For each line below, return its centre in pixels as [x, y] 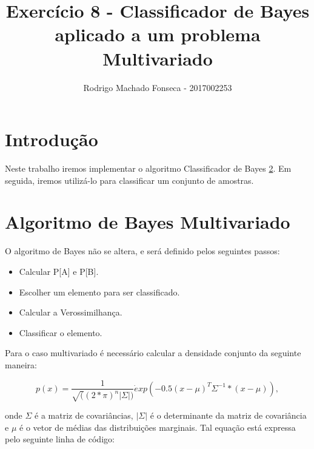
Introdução [52, 139]
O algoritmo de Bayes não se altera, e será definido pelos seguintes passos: [142, 251]
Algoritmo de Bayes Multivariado [148, 222]
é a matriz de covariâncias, [84, 415]
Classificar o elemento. [61, 332]
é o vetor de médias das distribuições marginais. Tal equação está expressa [158, 427]
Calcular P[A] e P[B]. [59, 271]
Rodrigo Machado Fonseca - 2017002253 [158, 87]
